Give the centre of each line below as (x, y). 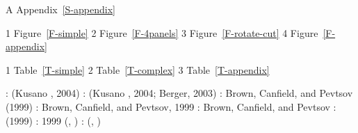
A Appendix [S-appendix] (60, 9)
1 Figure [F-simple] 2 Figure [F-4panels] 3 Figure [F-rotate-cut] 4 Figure (162, 32)
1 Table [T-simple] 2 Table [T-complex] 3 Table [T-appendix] (138, 69)
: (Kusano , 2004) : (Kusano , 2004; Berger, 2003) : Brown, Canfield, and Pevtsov (179, 93)
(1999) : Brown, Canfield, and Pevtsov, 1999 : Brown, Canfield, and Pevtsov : (171, 106)
